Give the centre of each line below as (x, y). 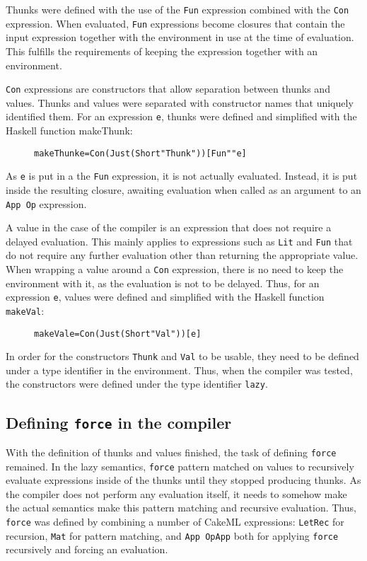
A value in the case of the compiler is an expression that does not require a (169, 227)
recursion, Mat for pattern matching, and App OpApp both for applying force (172, 535)
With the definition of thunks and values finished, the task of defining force (171, 452)
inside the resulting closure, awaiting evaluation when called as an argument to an (183, 189)
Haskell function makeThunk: (69, 130)
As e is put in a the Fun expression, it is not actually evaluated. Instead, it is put (182, 176)
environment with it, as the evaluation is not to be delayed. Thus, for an (163, 283)
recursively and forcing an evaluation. (87, 549)
